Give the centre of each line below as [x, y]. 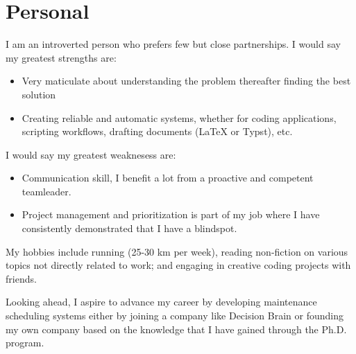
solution [39, 94]
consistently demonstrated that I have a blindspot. [129, 228]
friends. [21, 278]
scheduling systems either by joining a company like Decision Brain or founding [175, 316]
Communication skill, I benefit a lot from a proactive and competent [168, 178]
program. [25, 343]
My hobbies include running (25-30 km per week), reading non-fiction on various [177, 251]
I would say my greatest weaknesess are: [91, 154]
